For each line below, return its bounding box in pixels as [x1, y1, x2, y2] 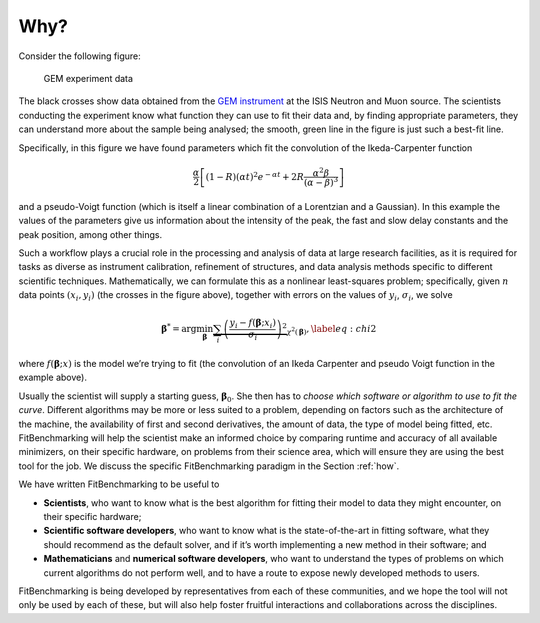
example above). [18, 371, 87, 384]
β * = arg [161, 321, 197, 335]
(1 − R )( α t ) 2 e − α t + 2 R [205, 170, 305, 182]
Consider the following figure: [18, 50, 141, 62]
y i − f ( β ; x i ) [229, 317, 277, 330]
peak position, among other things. [18, 228, 163, 240]
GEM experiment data [43, 72, 134, 84]
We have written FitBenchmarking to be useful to [18, 478, 220, 490]
